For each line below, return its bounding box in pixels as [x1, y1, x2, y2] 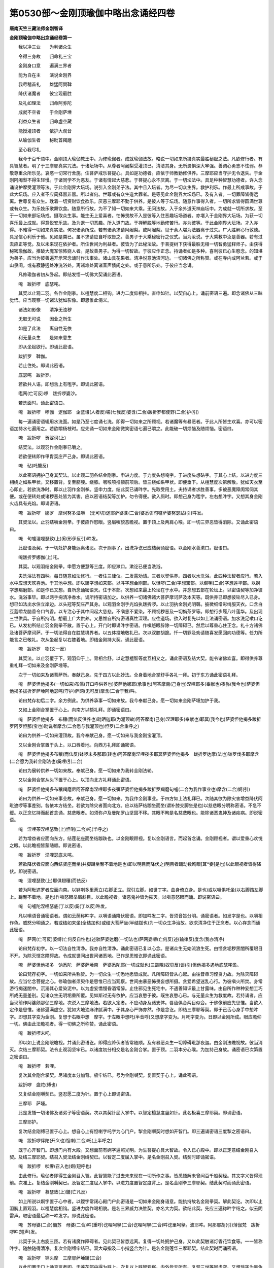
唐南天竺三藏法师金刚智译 [9, 25, 63, 31]
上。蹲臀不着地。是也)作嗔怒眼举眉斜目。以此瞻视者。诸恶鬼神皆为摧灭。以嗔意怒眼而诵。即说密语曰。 [9, 894, 225, 900]
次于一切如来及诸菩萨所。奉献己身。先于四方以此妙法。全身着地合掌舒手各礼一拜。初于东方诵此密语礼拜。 [18, 672, 241, 678]
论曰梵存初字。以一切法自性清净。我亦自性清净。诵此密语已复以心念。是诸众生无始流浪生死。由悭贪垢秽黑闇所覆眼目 [18, 945, 263, 952]
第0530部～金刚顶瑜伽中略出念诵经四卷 [9, 8, 175, 19]
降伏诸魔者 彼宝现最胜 [18, 90, 72, 96]
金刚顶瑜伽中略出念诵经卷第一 [9, 34, 72, 41]
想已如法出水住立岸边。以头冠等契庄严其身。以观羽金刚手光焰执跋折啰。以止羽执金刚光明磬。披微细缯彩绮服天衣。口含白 [9, 601, 263, 607]
